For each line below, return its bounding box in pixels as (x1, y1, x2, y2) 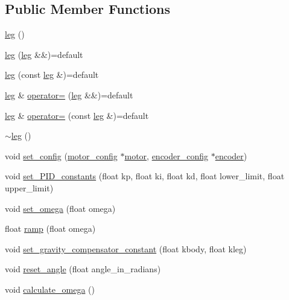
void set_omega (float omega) (5, 202, 116, 214)
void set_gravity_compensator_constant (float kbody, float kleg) (5, 242, 247, 255)
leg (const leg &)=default (5, 68, 99, 81)
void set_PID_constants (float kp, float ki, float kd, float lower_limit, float (5, 170, 285, 182)
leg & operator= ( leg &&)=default (5, 88, 133, 101)
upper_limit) (5, 181, 54, 194)
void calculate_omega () (5, 282, 95, 295)
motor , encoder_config (124, 149, 209, 162)
